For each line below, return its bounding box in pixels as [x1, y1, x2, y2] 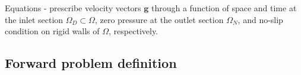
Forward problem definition [5, 54, 177, 72]
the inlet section [5, 13, 64, 25]
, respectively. [109, 25, 159, 37]
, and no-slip [237, 13, 283, 25]
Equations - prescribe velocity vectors [5, 2, 141, 14]
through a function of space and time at [151, 2, 297, 14]
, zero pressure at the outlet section [94, 13, 224, 25]
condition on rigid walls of [5, 25, 100, 37]
